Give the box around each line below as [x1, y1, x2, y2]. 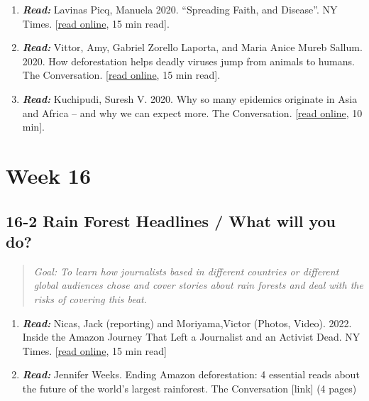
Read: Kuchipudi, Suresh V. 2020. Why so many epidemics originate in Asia [22, 91, 358, 106]
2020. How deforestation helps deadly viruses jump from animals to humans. [22, 53, 355, 68]
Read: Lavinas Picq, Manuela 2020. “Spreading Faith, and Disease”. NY [22, 2, 338, 16]
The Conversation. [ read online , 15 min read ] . [22, 67, 221, 82]
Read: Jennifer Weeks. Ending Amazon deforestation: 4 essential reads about [22, 367, 360, 382]
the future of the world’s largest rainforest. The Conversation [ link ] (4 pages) [22, 380, 357, 395]
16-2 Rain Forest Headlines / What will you [6, 209, 336, 231]
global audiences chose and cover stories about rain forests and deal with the [33, 278, 363, 292]
